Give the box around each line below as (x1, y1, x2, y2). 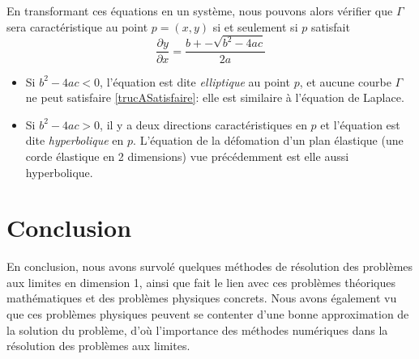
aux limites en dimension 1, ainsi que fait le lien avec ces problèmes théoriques (6, 273, 395, 290)
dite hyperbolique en (25, 132, 124, 149)
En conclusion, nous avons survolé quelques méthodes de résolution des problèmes (6, 258, 413, 275)
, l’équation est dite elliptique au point (100, 73, 290, 90)
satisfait (310, 18, 350, 35)
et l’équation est (320, 116, 400, 133)
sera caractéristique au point (6, 18, 148, 35)
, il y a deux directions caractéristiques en (100, 116, 307, 133)
